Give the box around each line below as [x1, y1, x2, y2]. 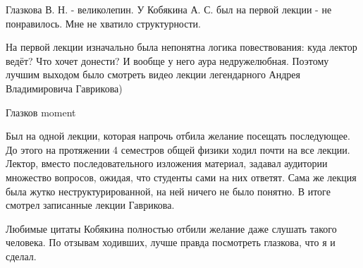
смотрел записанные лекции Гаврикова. [6, 197, 175, 212]
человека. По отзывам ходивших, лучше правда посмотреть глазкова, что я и [6, 235, 336, 250]
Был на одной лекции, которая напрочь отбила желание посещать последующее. [6, 128, 350, 143]
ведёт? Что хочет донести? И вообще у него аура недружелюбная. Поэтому [6, 53, 329, 68]
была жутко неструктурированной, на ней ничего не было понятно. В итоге [6, 183, 331, 198]
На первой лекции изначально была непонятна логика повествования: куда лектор [6, 39, 357, 54]
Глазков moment [6, 104, 76, 119]
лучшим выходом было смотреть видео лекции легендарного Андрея [6, 67, 300, 82]
